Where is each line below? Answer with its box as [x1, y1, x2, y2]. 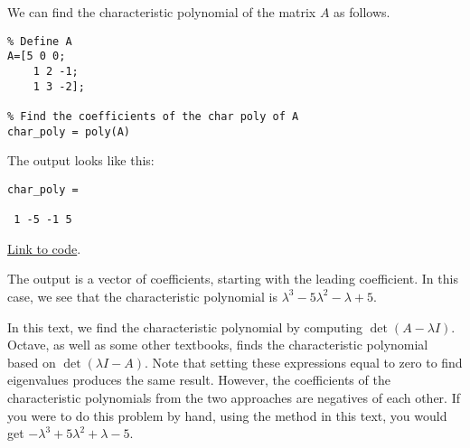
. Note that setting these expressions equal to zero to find [145, 352, 463, 371]
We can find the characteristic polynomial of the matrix [7, 3, 316, 21]
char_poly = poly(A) [7, 125, 131, 138]
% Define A [7, 34, 72, 48]
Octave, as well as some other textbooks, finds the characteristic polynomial [7, 335, 428, 354]
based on [7, 352, 56, 371]
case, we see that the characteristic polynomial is [7, 286, 277, 305]
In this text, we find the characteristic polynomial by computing [7, 317, 363, 336]
